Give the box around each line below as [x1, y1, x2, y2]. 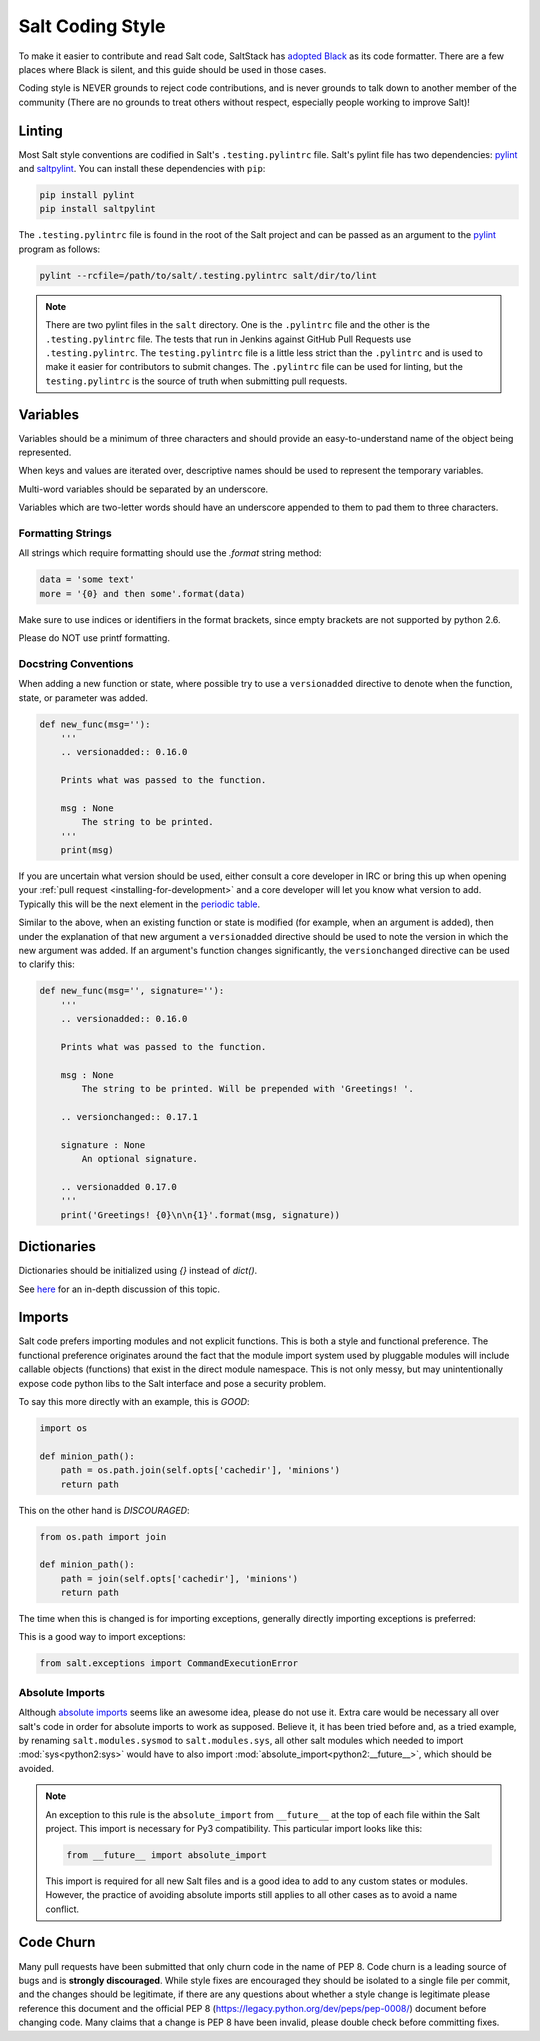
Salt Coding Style [18, 15, 166, 37]
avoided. [18, 1762, 55, 1774]
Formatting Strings [18, 526, 112, 540]
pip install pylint [39, 190, 135, 200]
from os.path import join [39, 1531, 167, 1542]
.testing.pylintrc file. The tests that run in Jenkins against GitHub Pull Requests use [45, 333, 412, 345]
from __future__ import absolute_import [66, 1849, 267, 1860]
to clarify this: [18, 958, 75, 970]
